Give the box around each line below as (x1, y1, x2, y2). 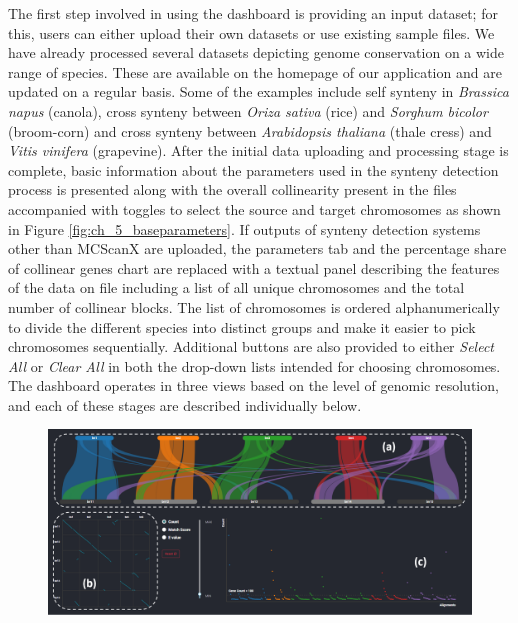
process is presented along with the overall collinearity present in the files (8, 179, 457, 200)
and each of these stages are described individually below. (8, 394, 362, 415)
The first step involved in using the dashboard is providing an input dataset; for (8, 3, 498, 23)
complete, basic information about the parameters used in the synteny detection (8, 159, 499, 180)
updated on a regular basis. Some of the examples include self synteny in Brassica (8, 81, 509, 102)
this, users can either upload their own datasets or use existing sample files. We (8, 22, 495, 43)
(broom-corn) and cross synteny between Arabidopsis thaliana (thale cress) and (8, 120, 492, 141)
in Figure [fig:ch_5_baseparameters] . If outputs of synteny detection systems (8, 218, 481, 239)
